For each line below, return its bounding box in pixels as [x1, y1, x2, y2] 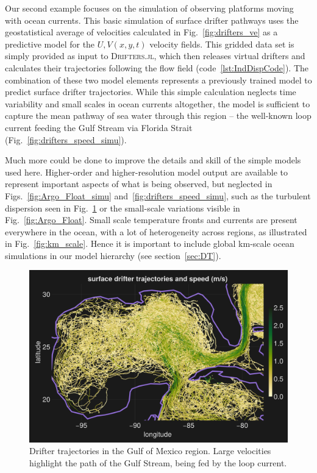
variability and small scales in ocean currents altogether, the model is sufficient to [5, 97, 310, 110]
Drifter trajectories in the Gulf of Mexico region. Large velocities [29, 444, 271, 457]
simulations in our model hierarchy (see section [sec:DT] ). [5, 249, 221, 261]
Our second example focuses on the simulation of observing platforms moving [5, 2, 294, 14]
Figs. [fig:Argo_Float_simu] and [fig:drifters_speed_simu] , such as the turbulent [5, 189, 311, 202]
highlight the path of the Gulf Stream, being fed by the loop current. [29, 457, 287, 469]
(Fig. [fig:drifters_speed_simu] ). [5, 133, 127, 146]
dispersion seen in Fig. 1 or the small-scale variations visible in [5, 201, 240, 214]
